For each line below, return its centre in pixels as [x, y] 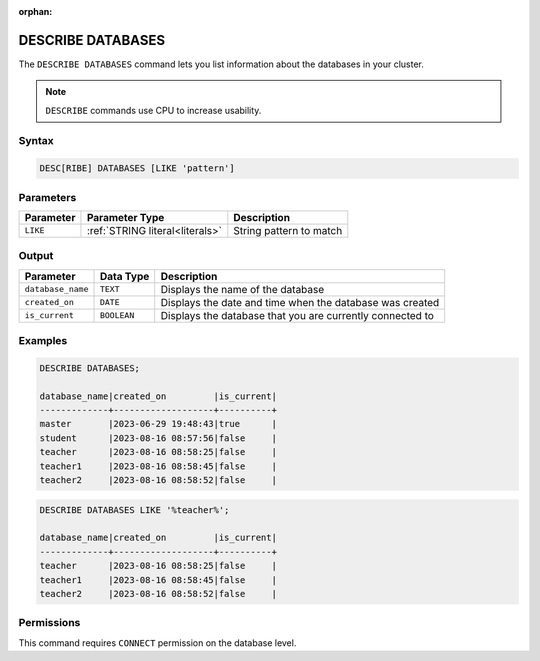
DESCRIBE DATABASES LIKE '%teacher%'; [134, 509]
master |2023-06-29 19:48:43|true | [158, 424]
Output [36, 256]
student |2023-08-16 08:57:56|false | [158, 438]
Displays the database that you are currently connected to [297, 315]
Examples [43, 341]
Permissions [49, 623]
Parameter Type [125, 217]
